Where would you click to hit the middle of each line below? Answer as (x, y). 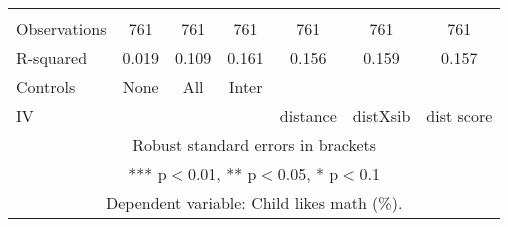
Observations (61, 28)
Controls (46, 86)
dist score (459, 115)
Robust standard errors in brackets (254, 144)
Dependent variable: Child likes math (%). (254, 202)
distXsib (381, 115)
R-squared (52, 57)
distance (308, 115)
